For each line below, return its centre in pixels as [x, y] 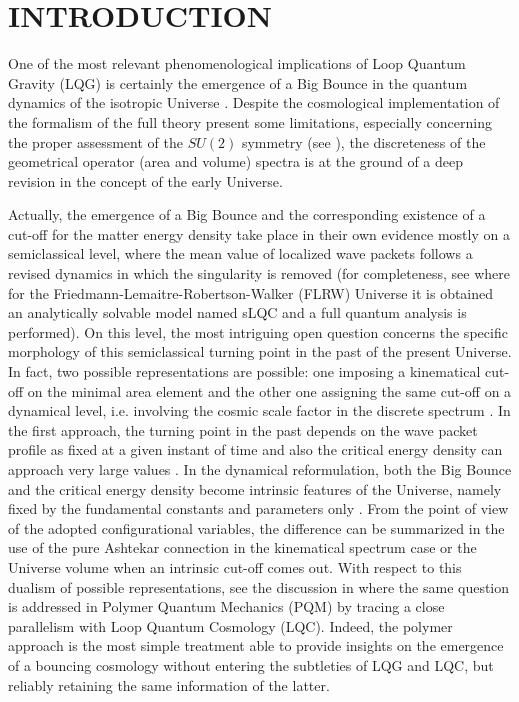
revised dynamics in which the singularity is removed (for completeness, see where [259, 273]
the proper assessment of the [95, 141]
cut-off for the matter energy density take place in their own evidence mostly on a [259, 233]
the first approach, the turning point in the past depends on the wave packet [243, 429]
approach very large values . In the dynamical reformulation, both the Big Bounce [260, 469]
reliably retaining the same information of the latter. [169, 684]
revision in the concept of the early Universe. [145, 180]
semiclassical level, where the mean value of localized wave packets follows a [240, 253]
